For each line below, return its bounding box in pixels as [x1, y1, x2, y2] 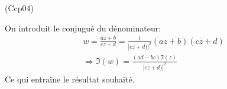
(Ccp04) [5, 2, 34, 14]
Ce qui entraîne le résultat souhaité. [5, 72, 135, 85]
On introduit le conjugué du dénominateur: [5, 21, 161, 34]
